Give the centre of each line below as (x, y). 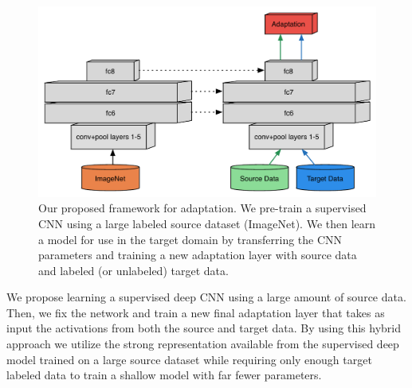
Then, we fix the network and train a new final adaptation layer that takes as (196, 312)
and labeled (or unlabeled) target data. (133, 270)
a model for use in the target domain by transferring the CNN (190, 239)
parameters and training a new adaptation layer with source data (198, 255)
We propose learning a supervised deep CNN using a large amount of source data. (206, 297)
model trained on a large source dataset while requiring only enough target (189, 359)
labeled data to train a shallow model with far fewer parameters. (164, 375)
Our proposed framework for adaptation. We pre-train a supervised (202, 208)
